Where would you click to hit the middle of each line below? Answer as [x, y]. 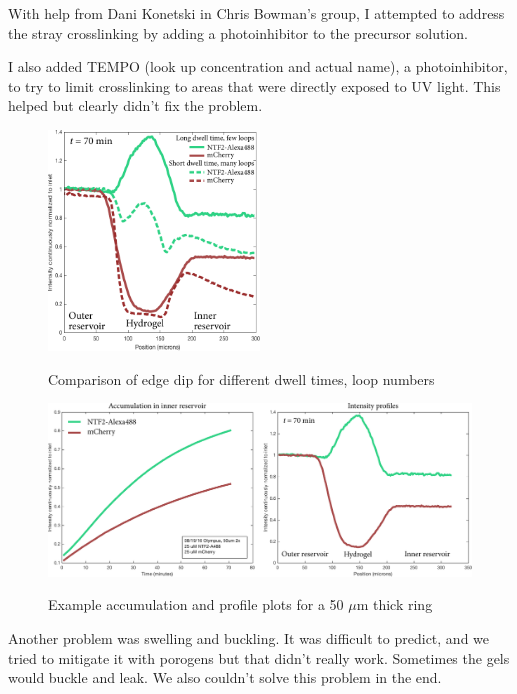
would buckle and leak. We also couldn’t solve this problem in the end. [225, 677]
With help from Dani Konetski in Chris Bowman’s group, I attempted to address [256, 13]
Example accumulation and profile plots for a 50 [196, 604]
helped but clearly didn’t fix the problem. [135, 105]
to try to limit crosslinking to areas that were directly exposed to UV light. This [254, 85]
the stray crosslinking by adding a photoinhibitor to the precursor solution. [238, 32]
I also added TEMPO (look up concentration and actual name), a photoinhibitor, [258, 66]
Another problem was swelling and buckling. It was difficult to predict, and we [249, 637]
